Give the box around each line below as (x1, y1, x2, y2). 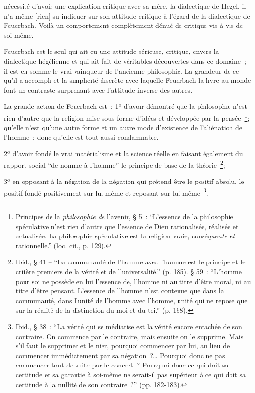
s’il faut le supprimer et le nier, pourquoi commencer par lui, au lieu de (15, 341, 230, 351)
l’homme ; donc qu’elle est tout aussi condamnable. (4, 131, 159, 142)
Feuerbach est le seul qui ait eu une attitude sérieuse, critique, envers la (4, 46, 219, 56)
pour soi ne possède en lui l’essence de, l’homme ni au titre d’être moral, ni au (15, 276, 251, 286)
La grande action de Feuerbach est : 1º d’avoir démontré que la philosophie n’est (4, 101, 247, 111)
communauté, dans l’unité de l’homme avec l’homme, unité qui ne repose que (15, 295, 248, 305)
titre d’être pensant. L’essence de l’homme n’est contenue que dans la (15, 286, 224, 296)
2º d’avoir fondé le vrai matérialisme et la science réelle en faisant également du (4, 148, 243, 158)
